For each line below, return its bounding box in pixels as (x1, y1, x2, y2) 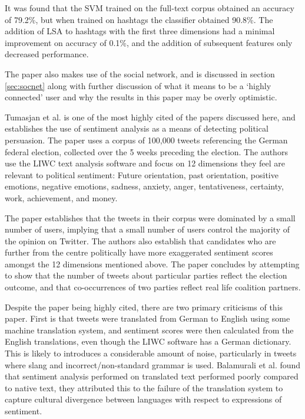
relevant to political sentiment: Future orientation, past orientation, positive (5, 168, 279, 181)
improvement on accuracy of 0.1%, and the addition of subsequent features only (5, 36, 293, 48)
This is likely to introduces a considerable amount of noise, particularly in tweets (5, 347, 297, 359)
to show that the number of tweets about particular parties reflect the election (5, 269, 287, 281)
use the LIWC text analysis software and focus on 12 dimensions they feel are (5, 157, 285, 169)
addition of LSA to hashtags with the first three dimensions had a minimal (5, 25, 275, 37)
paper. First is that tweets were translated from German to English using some (5, 312, 290, 325)
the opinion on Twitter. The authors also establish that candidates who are (5, 234, 276, 247)
